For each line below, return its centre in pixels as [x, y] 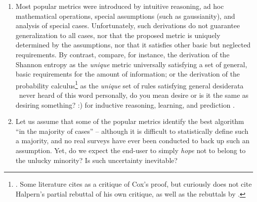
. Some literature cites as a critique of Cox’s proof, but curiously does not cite [134, 184]
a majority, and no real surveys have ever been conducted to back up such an [132, 141]
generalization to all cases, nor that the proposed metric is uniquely [118, 35]
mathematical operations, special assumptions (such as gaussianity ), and [125, 16]
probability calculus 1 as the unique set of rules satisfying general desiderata [129, 84]
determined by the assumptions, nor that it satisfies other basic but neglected [133, 45]
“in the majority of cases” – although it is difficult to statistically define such [132, 131]
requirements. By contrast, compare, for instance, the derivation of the [123, 54]
